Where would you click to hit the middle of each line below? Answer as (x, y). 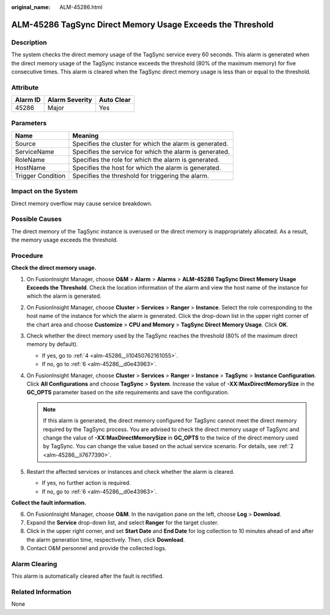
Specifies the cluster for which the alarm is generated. (150, 144)
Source (25, 144)
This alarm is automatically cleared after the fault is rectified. (88, 576)
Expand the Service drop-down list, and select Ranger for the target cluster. (123, 523)
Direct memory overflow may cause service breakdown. (82, 203)
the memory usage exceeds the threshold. (65, 240)
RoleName (30, 160)
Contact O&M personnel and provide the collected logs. (97, 548)
